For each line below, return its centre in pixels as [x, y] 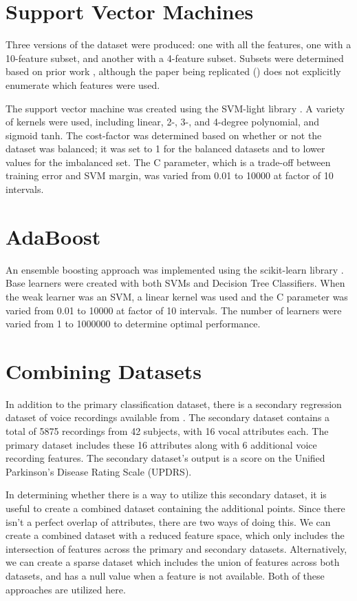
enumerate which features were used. [83, 84]
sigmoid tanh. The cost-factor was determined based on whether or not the [164, 135]
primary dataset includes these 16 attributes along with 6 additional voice [161, 444]
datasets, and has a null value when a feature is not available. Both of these [165, 575]
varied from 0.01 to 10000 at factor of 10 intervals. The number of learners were [174, 310]
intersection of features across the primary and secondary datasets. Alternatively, [176, 548]
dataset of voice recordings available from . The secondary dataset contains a [168, 417]
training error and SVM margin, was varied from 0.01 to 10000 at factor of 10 [170, 175]
